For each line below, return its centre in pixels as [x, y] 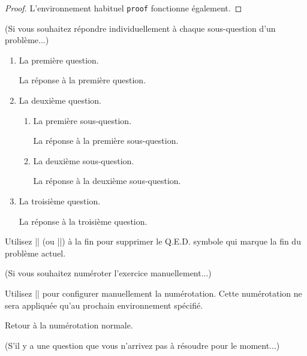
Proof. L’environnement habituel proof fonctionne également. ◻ [124, 8]
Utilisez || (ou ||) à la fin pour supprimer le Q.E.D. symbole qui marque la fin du [153, 241]
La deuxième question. [60, 100]
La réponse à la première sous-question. [106, 141]
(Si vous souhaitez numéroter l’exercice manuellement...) [108, 273]
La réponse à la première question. [82, 80]
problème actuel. [35, 253]
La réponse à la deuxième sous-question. [107, 181]
